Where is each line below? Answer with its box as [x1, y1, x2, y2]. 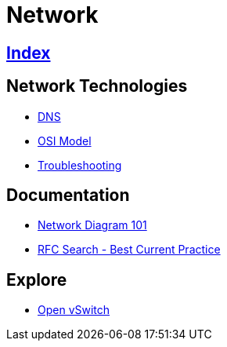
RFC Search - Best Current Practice [38, 243, 221, 257]
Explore [6, 269, 67, 290]
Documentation [6, 185, 130, 206]
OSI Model [38, 133, 92, 148]
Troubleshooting [38, 158, 122, 172]
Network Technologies [6, 76, 188, 97]
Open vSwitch [38, 303, 110, 317]
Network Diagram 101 [38, 218, 147, 232]
